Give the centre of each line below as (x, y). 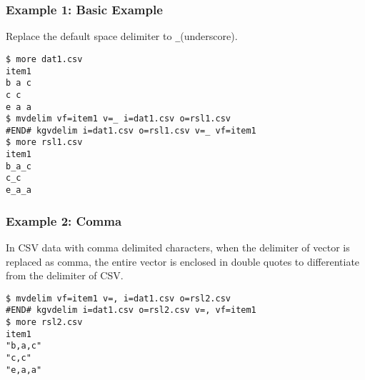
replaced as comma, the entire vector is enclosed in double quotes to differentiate (183, 261)
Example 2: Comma (64, 220)
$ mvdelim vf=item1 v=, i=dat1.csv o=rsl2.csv (118, 298)
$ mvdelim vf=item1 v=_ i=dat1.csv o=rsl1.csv (118, 119)
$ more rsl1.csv (44, 142)
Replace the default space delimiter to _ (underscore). (122, 36)
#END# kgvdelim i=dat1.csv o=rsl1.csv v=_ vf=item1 (131, 130)
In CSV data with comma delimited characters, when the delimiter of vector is (178, 247)
